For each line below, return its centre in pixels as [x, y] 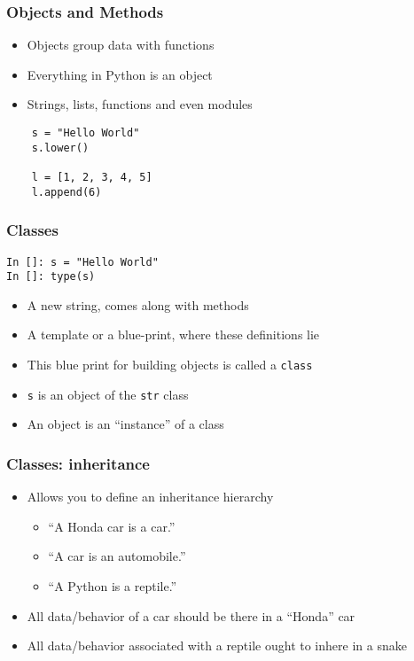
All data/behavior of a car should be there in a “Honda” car [191, 615]
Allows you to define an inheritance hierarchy [150, 497]
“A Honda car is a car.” [112, 526]
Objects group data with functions [121, 45]
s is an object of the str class [108, 394]
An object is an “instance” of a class [125, 424]
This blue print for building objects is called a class [170, 364]
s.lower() [60, 148]
